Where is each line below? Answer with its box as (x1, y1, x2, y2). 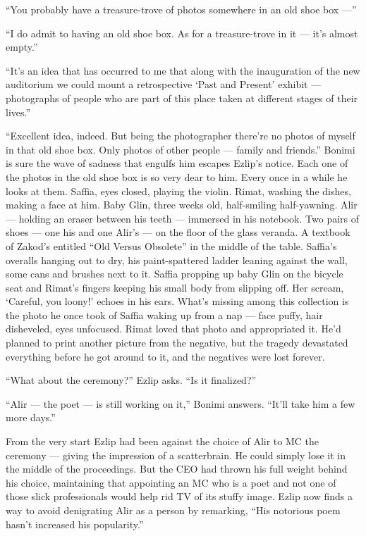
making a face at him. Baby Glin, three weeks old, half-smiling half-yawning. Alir (6, 197, 358, 212)
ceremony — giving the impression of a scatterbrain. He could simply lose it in (6, 447, 346, 462)
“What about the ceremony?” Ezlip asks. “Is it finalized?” (6, 373, 257, 387)
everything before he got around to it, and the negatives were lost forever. (6, 349, 325, 363)
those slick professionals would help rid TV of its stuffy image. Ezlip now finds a (6, 489, 353, 504)
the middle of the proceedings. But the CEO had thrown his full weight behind (6, 461, 348, 476)
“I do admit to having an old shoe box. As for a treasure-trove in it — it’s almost (6, 25, 358, 40)
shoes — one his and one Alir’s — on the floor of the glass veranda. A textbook (6, 225, 350, 239)
